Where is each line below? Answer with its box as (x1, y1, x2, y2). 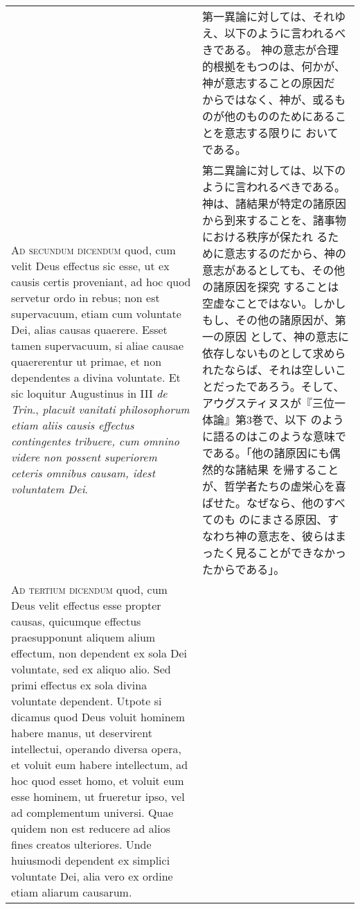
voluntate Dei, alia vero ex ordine (11, 868, 173, 884)
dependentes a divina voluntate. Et (11, 369, 181, 385)
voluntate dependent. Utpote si (11, 693, 162, 709)
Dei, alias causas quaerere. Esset (11, 321, 168, 337)
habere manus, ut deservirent (11, 725, 152, 741)
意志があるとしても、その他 (201, 262, 345, 278)
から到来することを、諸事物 (201, 212, 346, 228)
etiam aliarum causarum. (11, 884, 132, 900)
